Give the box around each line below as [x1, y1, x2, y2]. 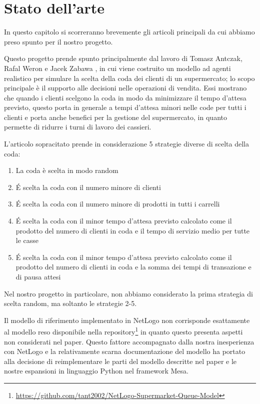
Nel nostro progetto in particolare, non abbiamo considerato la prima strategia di [4, 288, 253, 298]
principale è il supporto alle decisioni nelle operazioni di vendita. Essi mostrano [4, 82, 247, 93]
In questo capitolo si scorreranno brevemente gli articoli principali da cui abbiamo [4, 26, 255, 37]
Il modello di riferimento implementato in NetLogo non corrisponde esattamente [4, 314, 250, 325]
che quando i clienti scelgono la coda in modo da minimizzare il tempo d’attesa [4, 92, 246, 102]
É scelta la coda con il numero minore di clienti [15, 181, 161, 192]
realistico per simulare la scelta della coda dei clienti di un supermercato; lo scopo [4, 72, 255, 83]
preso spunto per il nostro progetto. [4, 36, 113, 46]
